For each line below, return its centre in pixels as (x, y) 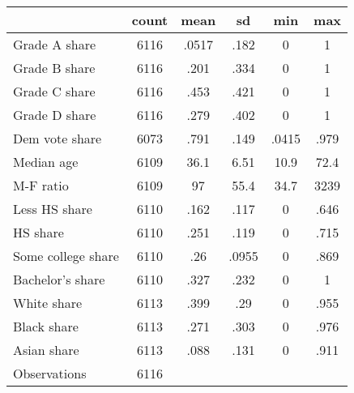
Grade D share (55, 115)
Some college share (66, 256)
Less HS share (53, 209)
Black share (46, 326)
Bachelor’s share (59, 279)
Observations (50, 373)
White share (48, 303)
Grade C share (54, 91)
